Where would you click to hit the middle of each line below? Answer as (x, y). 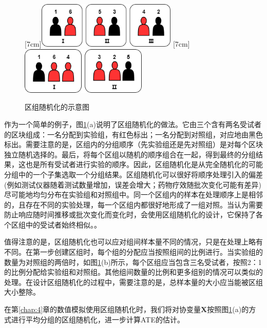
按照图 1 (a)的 (228, 309)
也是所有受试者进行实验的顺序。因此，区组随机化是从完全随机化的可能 (144, 164)
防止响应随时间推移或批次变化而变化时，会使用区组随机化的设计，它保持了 (130, 214)
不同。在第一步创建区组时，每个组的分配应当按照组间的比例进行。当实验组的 (133, 252)
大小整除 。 (22, 292)
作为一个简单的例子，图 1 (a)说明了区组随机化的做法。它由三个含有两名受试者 (133, 124)
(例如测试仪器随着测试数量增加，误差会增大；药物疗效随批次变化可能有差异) (133, 184)
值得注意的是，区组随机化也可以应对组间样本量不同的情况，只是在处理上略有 (133, 242)
